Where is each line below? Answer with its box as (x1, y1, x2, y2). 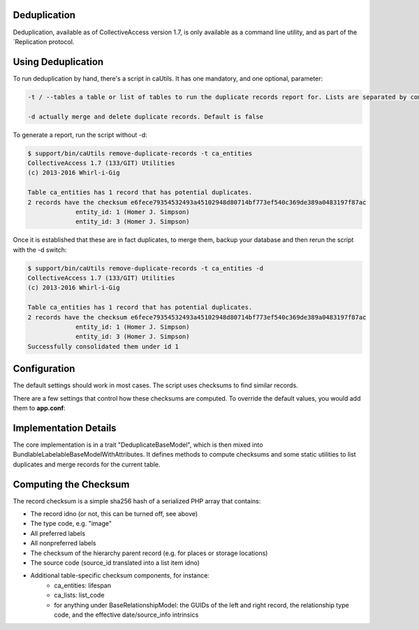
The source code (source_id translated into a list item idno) (30, 558, 200, 566)
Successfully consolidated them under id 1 (27, 343, 179, 350)
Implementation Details (13, 422, 117, 434)
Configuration (13, 363, 75, 375)
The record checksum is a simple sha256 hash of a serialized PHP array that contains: (13, 496, 261, 505)
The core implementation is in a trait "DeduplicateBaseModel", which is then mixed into (13, 441, 263, 449)
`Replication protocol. (13, 37, 75, 45)
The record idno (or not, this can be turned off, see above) (30, 510, 198, 518)
